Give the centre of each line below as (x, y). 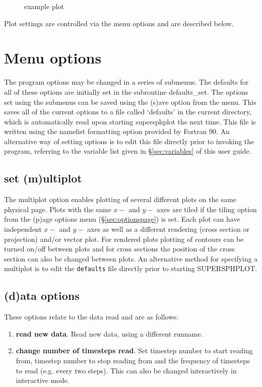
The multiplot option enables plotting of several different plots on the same (120, 199)
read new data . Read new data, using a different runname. (109, 333)
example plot (44, 6)
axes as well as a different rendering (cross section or (168, 229)
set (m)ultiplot (43, 178)
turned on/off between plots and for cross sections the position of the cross (119, 249)
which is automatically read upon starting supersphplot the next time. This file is (130, 121)
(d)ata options (42, 296)
